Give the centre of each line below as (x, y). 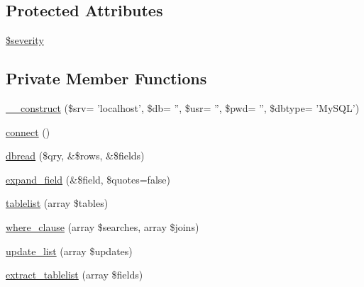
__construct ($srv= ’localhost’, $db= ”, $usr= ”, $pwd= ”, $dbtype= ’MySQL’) (183, 108)
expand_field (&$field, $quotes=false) (88, 179)
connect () (28, 131)
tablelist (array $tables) (57, 203)
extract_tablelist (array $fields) (75, 275)
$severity (25, 40)
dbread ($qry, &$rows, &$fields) (75, 156)
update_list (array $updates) (69, 251)
